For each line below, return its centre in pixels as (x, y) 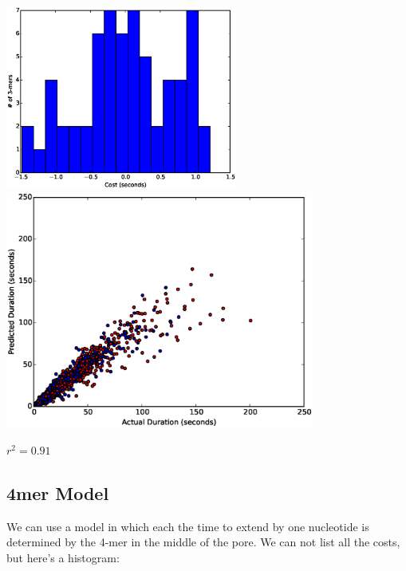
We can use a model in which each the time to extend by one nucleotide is (188, 526)
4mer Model (58, 492)
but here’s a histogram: (63, 557)
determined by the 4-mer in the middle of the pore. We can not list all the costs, (203, 542)
